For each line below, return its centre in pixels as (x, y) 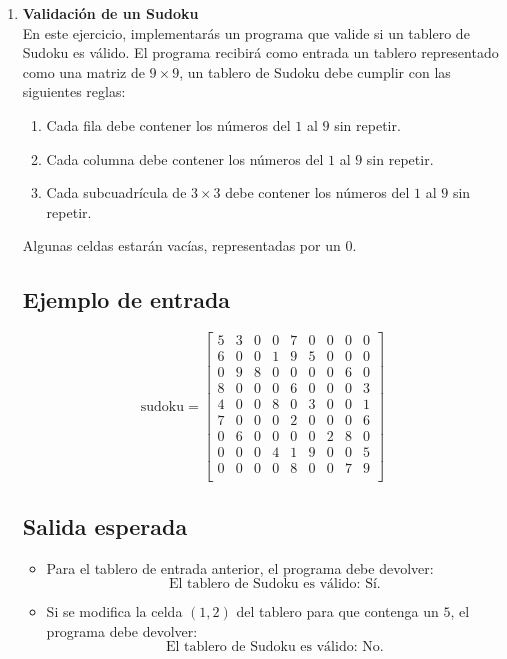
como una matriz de (83, 71)
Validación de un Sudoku (110, 13)
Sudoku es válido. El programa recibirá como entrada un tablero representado (260, 52)
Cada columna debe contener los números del (185, 158)
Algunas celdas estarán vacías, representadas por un (181, 245)
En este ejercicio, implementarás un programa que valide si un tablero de (246, 32)
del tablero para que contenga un (337, 611)
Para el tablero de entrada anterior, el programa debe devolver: (240, 567)
